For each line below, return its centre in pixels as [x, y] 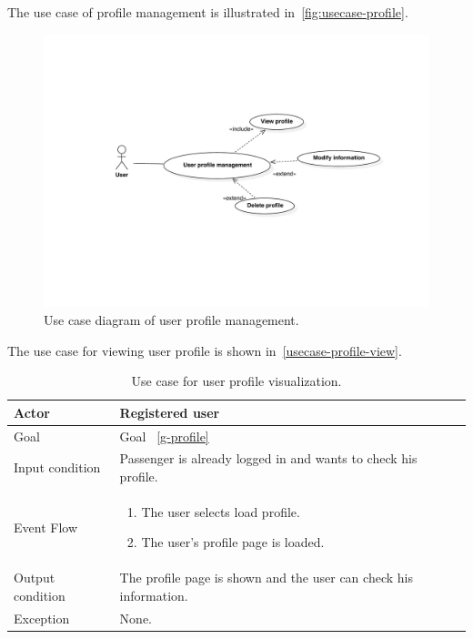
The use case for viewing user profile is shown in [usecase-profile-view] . [205, 350]
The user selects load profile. [221, 511]
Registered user [170, 412]
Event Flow [45, 527]
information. [154, 595]
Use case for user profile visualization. [236, 381]
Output [35, 578]
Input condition [57, 467]
